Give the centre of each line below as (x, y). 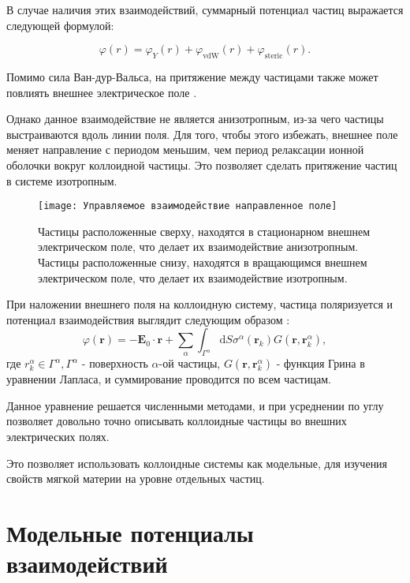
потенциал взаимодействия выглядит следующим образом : (148, 319)
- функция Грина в (321, 363)
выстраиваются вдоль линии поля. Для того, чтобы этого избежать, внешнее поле (202, 134)
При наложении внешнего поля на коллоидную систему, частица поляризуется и (200, 304)
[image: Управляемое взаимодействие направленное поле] (188, 206)
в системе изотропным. (62, 180)
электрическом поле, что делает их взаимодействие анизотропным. (198, 247)
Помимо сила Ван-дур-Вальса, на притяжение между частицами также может (192, 76)
